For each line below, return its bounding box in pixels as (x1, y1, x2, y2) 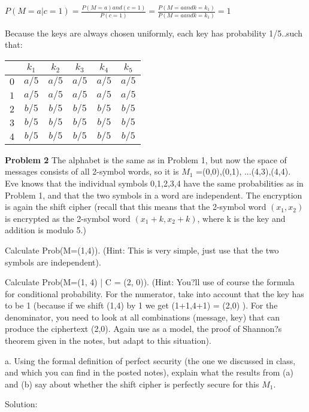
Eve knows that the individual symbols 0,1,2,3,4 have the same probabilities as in (5, 176, 304, 189)
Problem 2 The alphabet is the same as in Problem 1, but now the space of (5, 153, 287, 166)
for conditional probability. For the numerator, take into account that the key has (5, 287, 304, 300)
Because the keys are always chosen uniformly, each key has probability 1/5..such (5, 26, 302, 39)
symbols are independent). (5, 255, 101, 268)
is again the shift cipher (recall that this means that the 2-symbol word (5, 200, 266, 213)
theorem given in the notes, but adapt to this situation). (5, 334, 211, 347)
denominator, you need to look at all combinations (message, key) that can (5, 310, 280, 323)
